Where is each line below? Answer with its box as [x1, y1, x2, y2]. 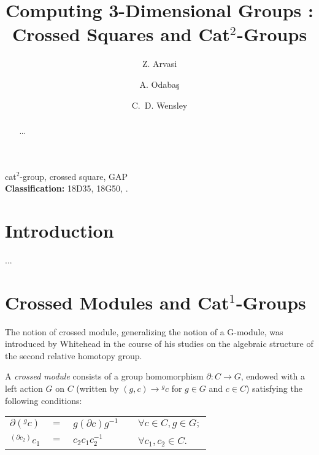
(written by [76, 381, 119, 394]
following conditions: [5, 394, 82, 406]
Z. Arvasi [142, 57, 177, 70]
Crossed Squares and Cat [12, 21, 230, 47]
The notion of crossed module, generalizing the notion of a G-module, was [5, 325, 283, 338]
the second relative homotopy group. [5, 349, 142, 362]
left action [5, 381, 43, 394]
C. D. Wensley [131, 98, 188, 111]
